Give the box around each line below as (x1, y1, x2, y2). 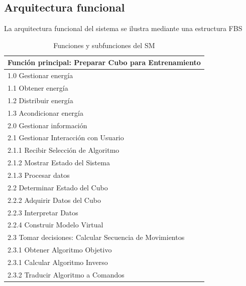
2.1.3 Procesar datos (8, 169, 70, 180)
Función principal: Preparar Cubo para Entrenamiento (8, 57, 201, 68)
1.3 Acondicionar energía (8, 107, 83, 118)
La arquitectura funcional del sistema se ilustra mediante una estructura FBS (4, 23, 242, 34)
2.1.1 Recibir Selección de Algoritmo (8, 145, 119, 155)
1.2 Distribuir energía (8, 95, 73, 105)
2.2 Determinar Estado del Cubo (8, 182, 108, 192)
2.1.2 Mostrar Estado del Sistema (8, 157, 110, 168)
